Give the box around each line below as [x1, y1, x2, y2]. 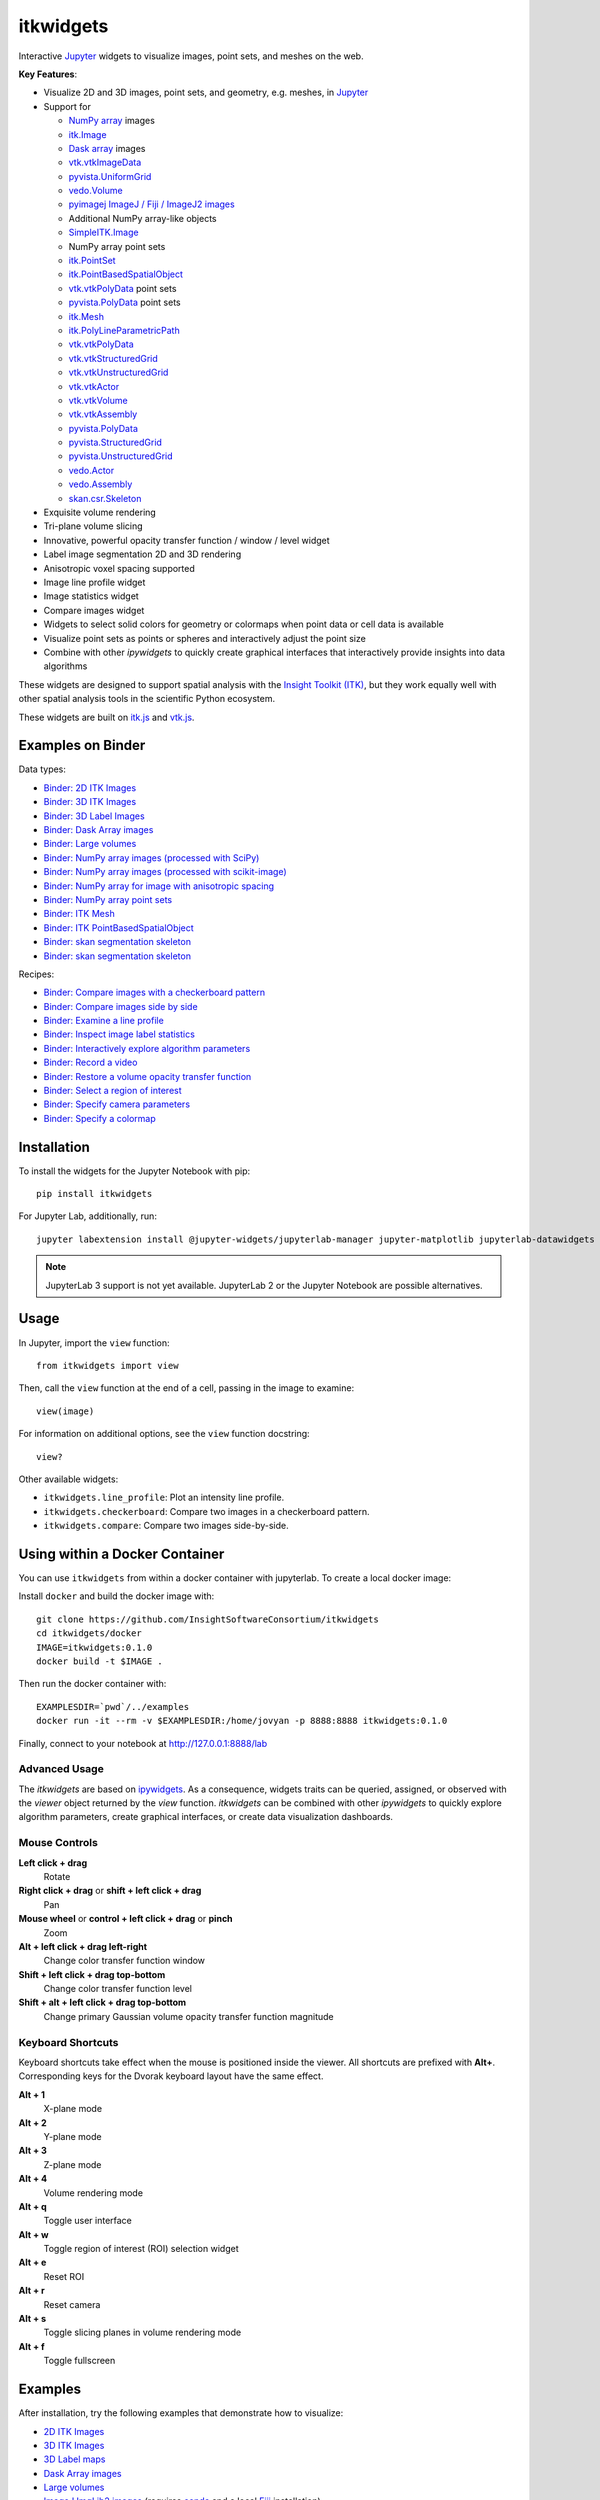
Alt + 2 [18, 2116, 47, 2129]
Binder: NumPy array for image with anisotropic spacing [43, 880, 275, 892]
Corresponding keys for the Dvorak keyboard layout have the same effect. [18, 2070, 324, 2082]
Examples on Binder [18, 737, 146, 754]
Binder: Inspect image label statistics [43, 1028, 195, 1040]
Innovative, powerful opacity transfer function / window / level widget [43, 534, 330, 546]
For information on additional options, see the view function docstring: [18, 1428, 310, 1440]
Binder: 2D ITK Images [43, 781, 137, 794]
